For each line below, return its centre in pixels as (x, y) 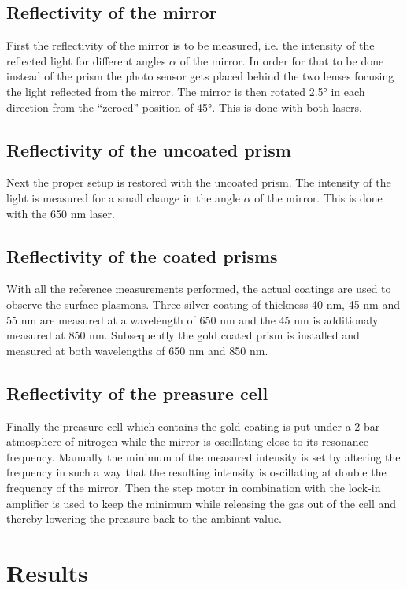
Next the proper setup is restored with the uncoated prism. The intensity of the (199, 182)
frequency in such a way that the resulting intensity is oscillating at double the (196, 472)
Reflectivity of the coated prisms (142, 256)
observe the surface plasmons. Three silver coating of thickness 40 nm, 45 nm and (203, 304)
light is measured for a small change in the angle (124, 197)
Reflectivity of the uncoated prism (149, 149)
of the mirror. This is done (318, 197)
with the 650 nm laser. (61, 213)
